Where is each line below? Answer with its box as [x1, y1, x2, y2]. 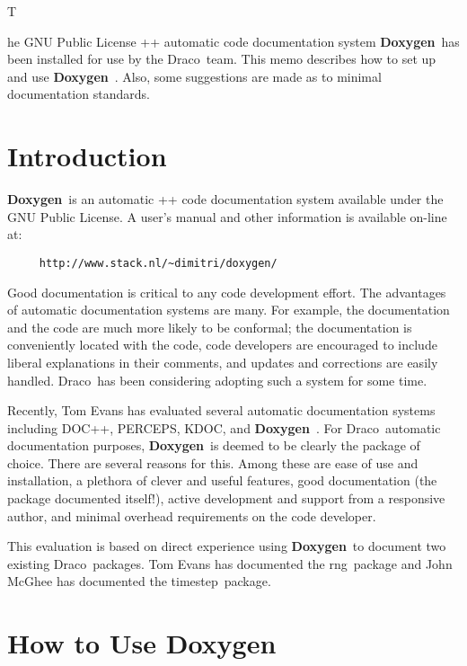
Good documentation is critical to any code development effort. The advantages [7, 282, 446, 301]
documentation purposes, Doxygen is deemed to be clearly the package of [7, 436, 420, 455]
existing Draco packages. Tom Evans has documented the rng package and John [7, 554, 453, 573]
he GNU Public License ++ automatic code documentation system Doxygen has [7, 31, 460, 50]
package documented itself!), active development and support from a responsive [7, 489, 445, 508]
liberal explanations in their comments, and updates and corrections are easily [7, 352, 438, 371]
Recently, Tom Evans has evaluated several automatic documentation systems [7, 401, 436, 420]
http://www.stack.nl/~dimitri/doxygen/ [39, 256, 278, 270]
